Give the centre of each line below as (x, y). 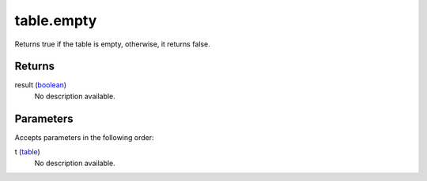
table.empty (56, 20)
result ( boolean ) (41, 85)
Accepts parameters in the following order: (84, 137)
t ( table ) (28, 152)
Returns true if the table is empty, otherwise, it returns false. (113, 44)
